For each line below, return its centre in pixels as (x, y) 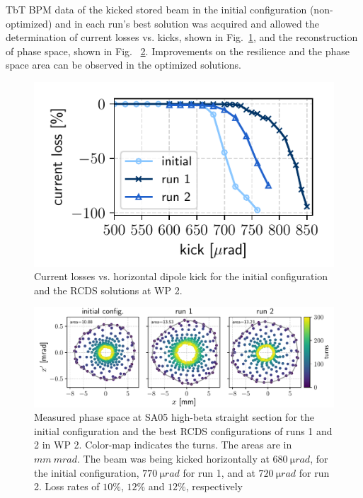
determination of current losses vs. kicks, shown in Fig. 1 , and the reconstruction (182, 37)
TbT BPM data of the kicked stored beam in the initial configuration (156, 9)
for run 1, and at (219, 472)
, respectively (214, 486)
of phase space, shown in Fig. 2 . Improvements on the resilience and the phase (178, 51)
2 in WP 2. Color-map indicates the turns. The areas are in (163, 445)
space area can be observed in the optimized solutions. (123, 65)
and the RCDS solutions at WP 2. (108, 290)
